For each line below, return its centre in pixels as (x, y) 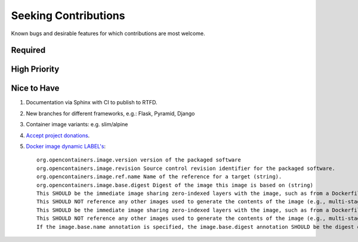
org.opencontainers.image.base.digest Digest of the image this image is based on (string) (175, 185)
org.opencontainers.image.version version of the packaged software (139, 160)
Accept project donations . (58, 135)
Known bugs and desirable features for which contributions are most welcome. (108, 33)
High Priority (35, 69)
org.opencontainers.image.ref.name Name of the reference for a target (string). (159, 177)
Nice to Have (35, 89)
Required (28, 50)
